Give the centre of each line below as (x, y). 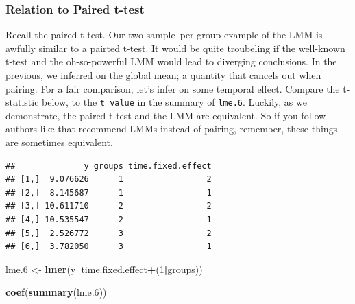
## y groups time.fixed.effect (109, 166)
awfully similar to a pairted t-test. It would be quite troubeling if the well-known (175, 48)
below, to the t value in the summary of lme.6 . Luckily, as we (174, 102)
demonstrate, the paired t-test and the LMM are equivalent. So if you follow (166, 115)
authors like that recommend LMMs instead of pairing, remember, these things (172, 129)
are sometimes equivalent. (59, 142)
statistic (22, 102)
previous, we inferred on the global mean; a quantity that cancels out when (163, 75)
